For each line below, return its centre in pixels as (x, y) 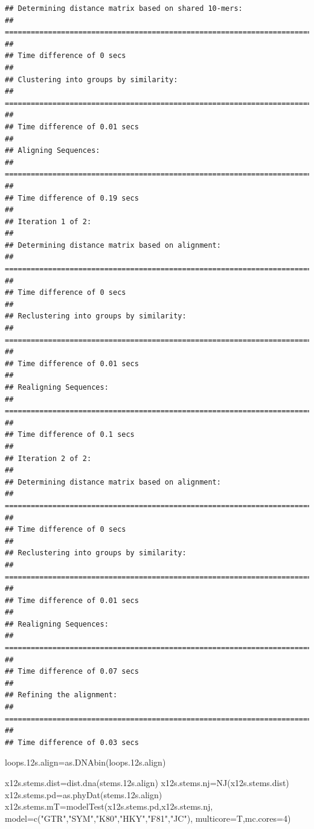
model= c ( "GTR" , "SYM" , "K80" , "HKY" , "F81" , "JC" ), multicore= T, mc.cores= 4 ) (148, 818)
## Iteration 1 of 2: (48, 221)
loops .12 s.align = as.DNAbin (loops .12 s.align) (85, 762)
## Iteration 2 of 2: (48, 458)
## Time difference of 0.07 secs (72, 672)
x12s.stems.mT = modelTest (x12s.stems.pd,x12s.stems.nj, (109, 806)
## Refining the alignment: (61, 695)
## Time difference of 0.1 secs (70, 435)
